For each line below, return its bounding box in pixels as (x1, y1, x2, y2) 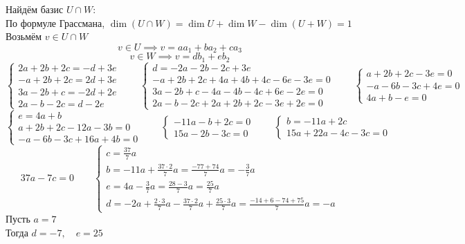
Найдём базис (6, 2, 64, 16)
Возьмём (6, 29, 42, 44)
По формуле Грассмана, (6, 15, 105, 30)
